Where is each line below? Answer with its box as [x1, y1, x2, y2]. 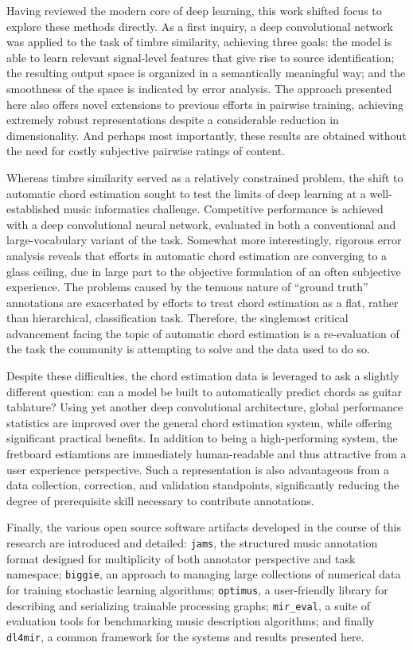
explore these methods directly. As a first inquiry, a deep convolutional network [6, 18, 393, 34]
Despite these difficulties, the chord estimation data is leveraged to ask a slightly [6, 368, 399, 384]
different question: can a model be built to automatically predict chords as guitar [6, 383, 403, 399]
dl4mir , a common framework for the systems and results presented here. [6, 628, 364, 644]
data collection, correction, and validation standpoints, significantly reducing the [6, 477, 399, 493]
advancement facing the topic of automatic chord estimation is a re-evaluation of [6, 325, 399, 341]
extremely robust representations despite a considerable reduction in [6, 111, 339, 128]
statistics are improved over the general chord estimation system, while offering [6, 414, 392, 430]
